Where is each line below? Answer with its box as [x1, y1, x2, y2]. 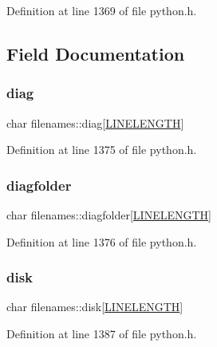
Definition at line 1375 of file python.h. [6, 141, 197, 158]
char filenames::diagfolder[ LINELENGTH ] [6, 207, 211, 223]
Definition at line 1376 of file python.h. [6, 233, 197, 250]
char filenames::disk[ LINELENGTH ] [6, 298, 183, 315]
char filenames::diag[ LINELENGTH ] [6, 114, 184, 131]
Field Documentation [6, 41, 185, 65]
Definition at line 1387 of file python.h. [6, 325, 197, 341]
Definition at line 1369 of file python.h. [6, 2, 197, 18]
